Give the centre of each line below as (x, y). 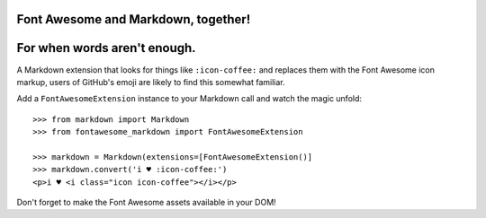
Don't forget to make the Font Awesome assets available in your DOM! (146, 203)
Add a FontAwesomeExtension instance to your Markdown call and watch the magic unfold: (189, 99)
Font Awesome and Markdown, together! (134, 19)
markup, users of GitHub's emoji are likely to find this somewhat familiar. (151, 82)
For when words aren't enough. (107, 48)
